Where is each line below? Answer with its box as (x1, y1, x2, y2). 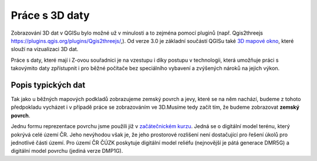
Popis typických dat (11, 80, 86, 90)
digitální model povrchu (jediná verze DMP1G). (11, 147, 123, 155)
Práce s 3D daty (11, 9, 90, 22)
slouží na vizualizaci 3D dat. (11, 46, 79, 53)
